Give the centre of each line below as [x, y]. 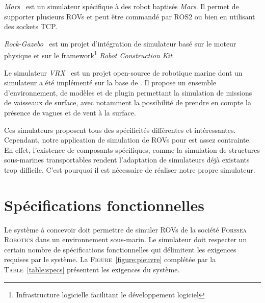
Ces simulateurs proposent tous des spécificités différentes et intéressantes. [120, 130]
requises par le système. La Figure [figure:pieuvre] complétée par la [110, 259]
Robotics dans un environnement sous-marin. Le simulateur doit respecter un [126, 239]
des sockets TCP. [31, 26]
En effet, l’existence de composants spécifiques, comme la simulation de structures [132, 149]
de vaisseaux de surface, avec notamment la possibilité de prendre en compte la [128, 102]
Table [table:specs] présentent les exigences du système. [92, 270]
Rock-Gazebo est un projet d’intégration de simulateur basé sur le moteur [120, 43]
